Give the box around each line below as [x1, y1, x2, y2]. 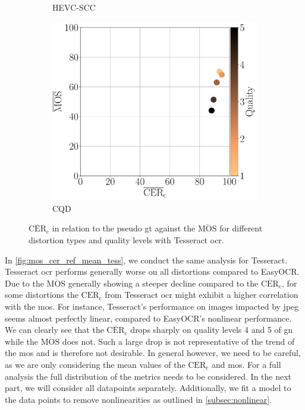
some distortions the [5, 288, 78, 301]
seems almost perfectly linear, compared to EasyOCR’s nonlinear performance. [5, 312, 292, 324]
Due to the [5, 276, 44, 289]
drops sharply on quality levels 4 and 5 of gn [130, 323, 293, 336]
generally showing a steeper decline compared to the [68, 276, 259, 289]
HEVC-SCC [52, 1, 96, 13]
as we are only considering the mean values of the [5, 358, 185, 370]
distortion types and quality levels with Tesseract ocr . [29, 234, 224, 246]
